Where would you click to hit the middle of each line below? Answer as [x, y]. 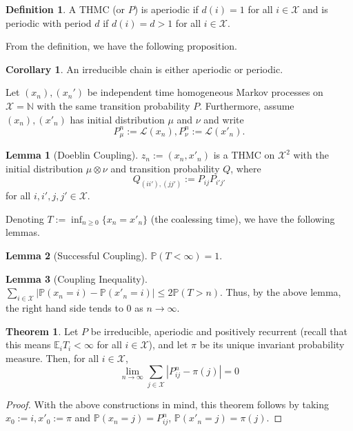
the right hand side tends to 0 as [74, 307]
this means [28, 344]
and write [224, 119]
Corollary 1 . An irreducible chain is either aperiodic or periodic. [144, 69]
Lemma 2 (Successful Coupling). [77, 255]
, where [246, 168]
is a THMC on [244, 155]
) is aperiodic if [166, 9]
